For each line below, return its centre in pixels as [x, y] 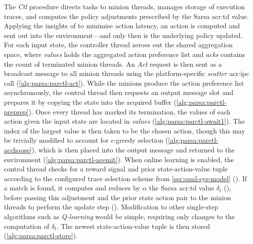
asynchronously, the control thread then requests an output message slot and [119, 92]
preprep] [16, 111]
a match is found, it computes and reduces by [72, 188]
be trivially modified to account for [56, 140]
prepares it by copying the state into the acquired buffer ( [90, 102]
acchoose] [18, 149]
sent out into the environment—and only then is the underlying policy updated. [123, 35]
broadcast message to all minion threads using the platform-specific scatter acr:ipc [127, 73]
